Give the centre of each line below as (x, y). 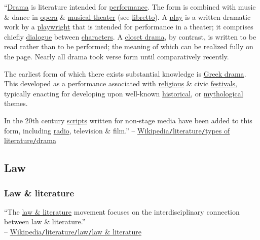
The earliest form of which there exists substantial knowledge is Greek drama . (125, 73)
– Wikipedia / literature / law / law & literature (73, 232)
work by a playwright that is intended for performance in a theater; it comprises (129, 27)
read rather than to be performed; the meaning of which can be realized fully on (129, 46)
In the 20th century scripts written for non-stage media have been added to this (128, 120)
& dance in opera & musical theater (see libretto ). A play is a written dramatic (127, 16)
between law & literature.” (45, 221)
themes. (16, 103)
